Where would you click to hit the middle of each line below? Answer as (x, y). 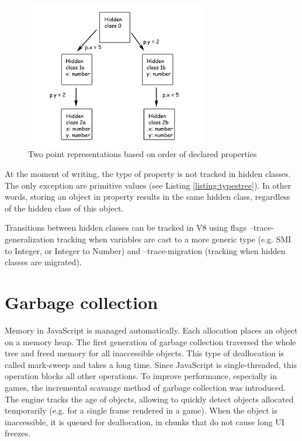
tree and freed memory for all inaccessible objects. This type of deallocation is (145, 353)
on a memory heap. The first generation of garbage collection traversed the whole (150, 341)
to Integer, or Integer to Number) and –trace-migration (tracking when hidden (145, 250)
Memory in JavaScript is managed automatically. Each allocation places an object (151, 330)
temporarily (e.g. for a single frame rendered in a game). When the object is (141, 410)
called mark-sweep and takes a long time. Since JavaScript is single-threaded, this (151, 364)
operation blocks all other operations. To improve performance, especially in (141, 376)
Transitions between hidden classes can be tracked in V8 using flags (126, 228)
